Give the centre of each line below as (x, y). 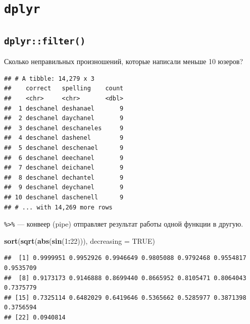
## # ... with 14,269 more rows (58, 207)
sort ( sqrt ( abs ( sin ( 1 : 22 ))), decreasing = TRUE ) (80, 240)
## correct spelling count (64, 89)
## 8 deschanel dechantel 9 (64, 177)
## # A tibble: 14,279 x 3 (49, 78)
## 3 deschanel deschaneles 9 (64, 128)
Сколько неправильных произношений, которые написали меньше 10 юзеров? (124, 61)
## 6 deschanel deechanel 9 (64, 158)
